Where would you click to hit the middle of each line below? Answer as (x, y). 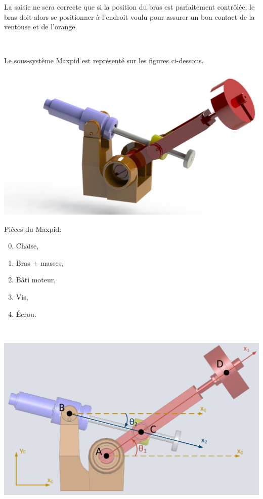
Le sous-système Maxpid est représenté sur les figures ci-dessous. (104, 60)
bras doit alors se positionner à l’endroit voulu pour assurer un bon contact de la (129, 16)
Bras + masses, (40, 262)
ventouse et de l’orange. (41, 27)
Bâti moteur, (36, 280)
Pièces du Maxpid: (33, 228)
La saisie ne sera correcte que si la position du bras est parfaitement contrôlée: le (129, 7)
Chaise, (27, 246)
